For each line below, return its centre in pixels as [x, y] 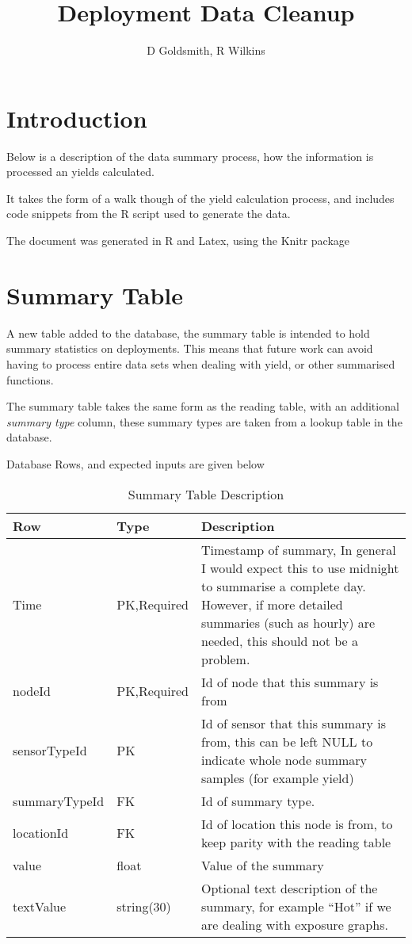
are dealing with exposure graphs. [295, 924]
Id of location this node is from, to [297, 824]
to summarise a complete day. [284, 586]
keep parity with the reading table [296, 842]
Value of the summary [263, 865]
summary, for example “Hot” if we [296, 906]
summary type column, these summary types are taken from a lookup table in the [204, 421]
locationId [41, 833]
